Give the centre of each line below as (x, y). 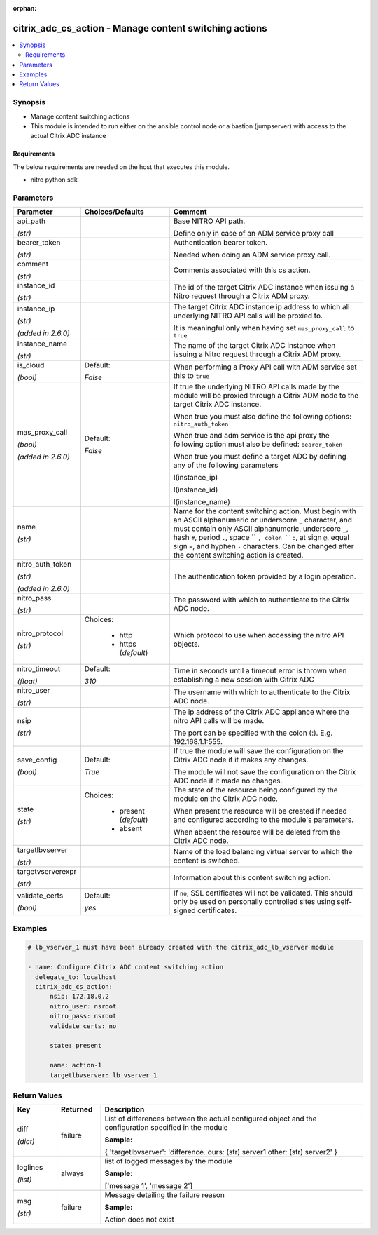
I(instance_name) (202, 502)
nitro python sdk (54, 180)
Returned (77, 1109)
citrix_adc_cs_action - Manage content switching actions (140, 28)
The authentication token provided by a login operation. (265, 576)
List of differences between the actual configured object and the (211, 1119)
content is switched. (207, 861)
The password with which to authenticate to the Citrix (261, 600)
